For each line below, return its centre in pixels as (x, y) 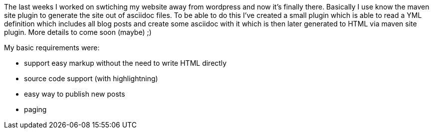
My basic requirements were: (52, 48)
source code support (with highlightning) (91, 78)
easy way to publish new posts (75, 94)
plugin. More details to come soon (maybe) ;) (78, 32)
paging (35, 109)
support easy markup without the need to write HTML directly (125, 63)
